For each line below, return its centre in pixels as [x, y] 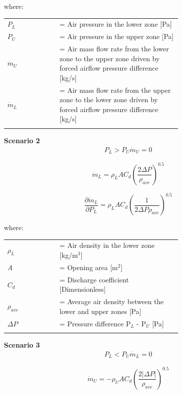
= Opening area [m [89, 267]
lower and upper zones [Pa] [100, 311]
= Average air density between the [111, 301]
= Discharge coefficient [94, 279]
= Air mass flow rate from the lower [114, 49]
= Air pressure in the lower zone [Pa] [116, 24]
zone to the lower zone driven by [109, 99]
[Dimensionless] [83, 289]
